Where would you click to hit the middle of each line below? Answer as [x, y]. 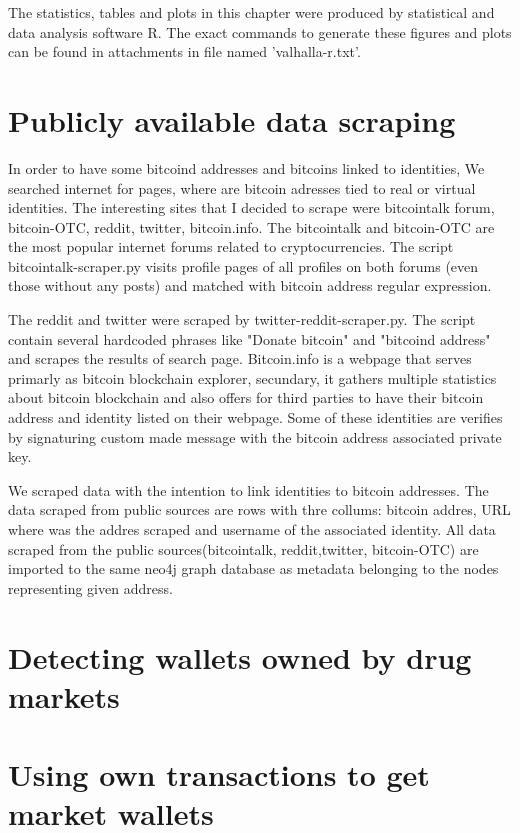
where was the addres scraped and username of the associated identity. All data [252, 529]
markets [64, 695]
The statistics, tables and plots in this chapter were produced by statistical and [251, 12]
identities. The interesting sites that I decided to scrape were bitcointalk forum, [251, 207]
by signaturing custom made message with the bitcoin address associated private [255, 436]
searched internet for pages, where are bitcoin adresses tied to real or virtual [242, 187]
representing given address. [90, 587]
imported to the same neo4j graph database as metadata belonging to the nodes [253, 568]
